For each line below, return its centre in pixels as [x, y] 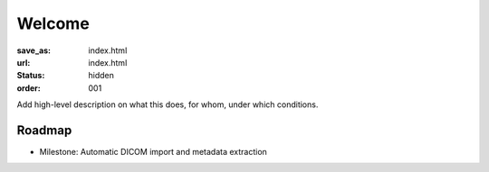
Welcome [53, 23]
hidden [101, 76]
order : [29, 88]
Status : [31, 76]
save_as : [34, 50]
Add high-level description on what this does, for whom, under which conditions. [168, 104]
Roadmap [44, 130]
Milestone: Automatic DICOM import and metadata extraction [153, 152]
